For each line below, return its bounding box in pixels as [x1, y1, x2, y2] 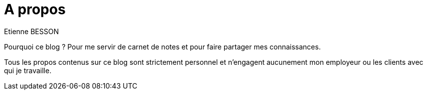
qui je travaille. [4, 66, 52, 75]
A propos [4, 1, 66, 18]
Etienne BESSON [4, 27, 59, 36]
